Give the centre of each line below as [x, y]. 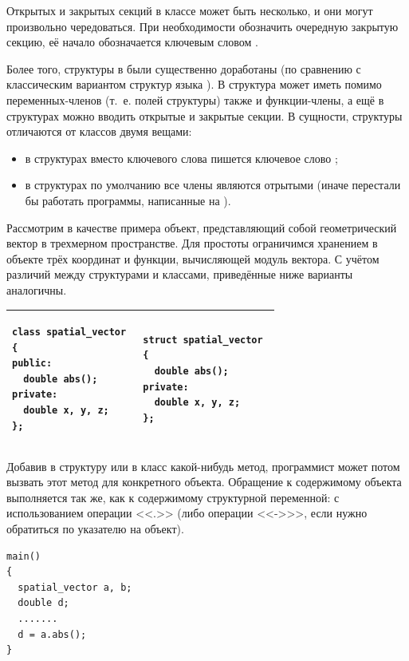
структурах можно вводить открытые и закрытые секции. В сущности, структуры [204, 115]
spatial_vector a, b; [75, 587]
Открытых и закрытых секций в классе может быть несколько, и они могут [190, 10]
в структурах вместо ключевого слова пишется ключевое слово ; [181, 158]
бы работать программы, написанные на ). [128, 200]
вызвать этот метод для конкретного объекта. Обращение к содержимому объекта [204, 482]
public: [32, 364]
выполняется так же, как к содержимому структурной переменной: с [173, 497]
